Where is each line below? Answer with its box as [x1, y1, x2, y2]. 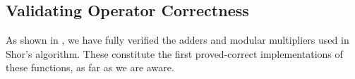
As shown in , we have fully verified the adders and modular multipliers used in [6, 32, 349, 47]
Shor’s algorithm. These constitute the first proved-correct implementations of [6, 46, 343, 61]
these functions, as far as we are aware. [6, 60, 174, 75]
